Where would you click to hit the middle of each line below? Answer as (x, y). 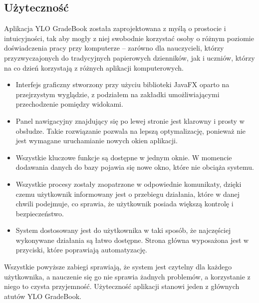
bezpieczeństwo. (40, 213)
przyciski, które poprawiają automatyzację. (81, 250)
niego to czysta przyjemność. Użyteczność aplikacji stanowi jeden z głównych (122, 286)
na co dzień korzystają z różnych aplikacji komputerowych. (94, 67)
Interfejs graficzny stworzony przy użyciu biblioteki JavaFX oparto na (123, 84)
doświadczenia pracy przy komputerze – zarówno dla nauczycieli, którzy (114, 48)
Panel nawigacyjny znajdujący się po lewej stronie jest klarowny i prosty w (130, 120)
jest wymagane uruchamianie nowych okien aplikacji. (97, 140)
